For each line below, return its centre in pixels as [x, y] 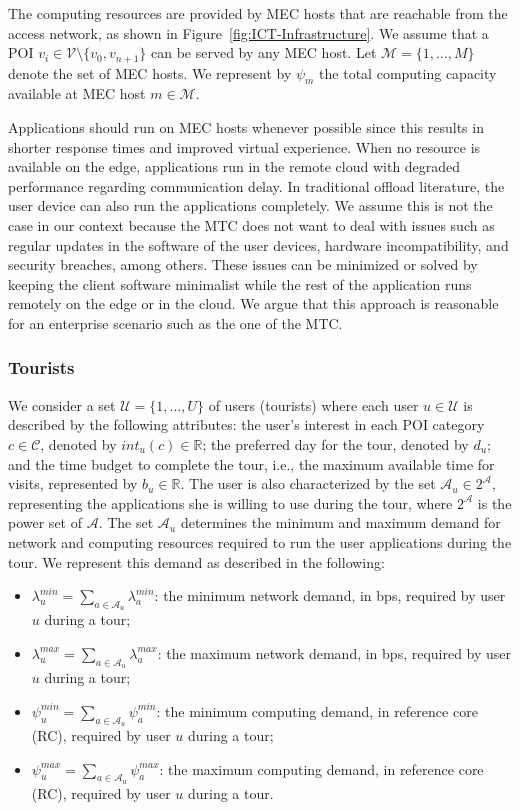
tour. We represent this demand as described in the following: [196, 561]
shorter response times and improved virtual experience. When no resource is [244, 146]
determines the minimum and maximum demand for [340, 522]
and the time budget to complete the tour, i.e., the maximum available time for [251, 463]
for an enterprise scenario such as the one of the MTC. [175, 322]
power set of [45, 522]
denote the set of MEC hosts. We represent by [150, 72]
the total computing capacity [408, 72]
